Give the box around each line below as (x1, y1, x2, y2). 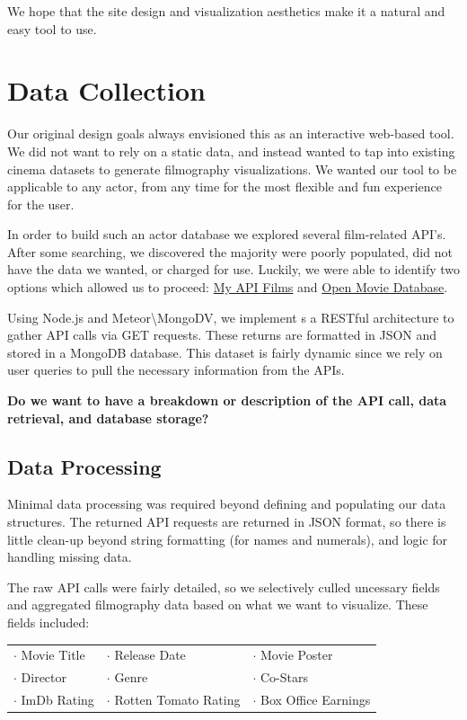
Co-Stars (260, 668, 309, 687)
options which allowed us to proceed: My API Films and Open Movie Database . (7, 278, 448, 297)
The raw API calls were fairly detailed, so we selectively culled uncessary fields (7, 577, 440, 596)
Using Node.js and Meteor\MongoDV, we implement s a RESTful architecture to (7, 307, 454, 326)
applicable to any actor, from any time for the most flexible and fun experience (7, 177, 443, 196)
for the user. (7, 194, 75, 213)
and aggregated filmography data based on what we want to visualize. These (7, 595, 428, 614)
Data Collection (7, 72, 206, 109)
